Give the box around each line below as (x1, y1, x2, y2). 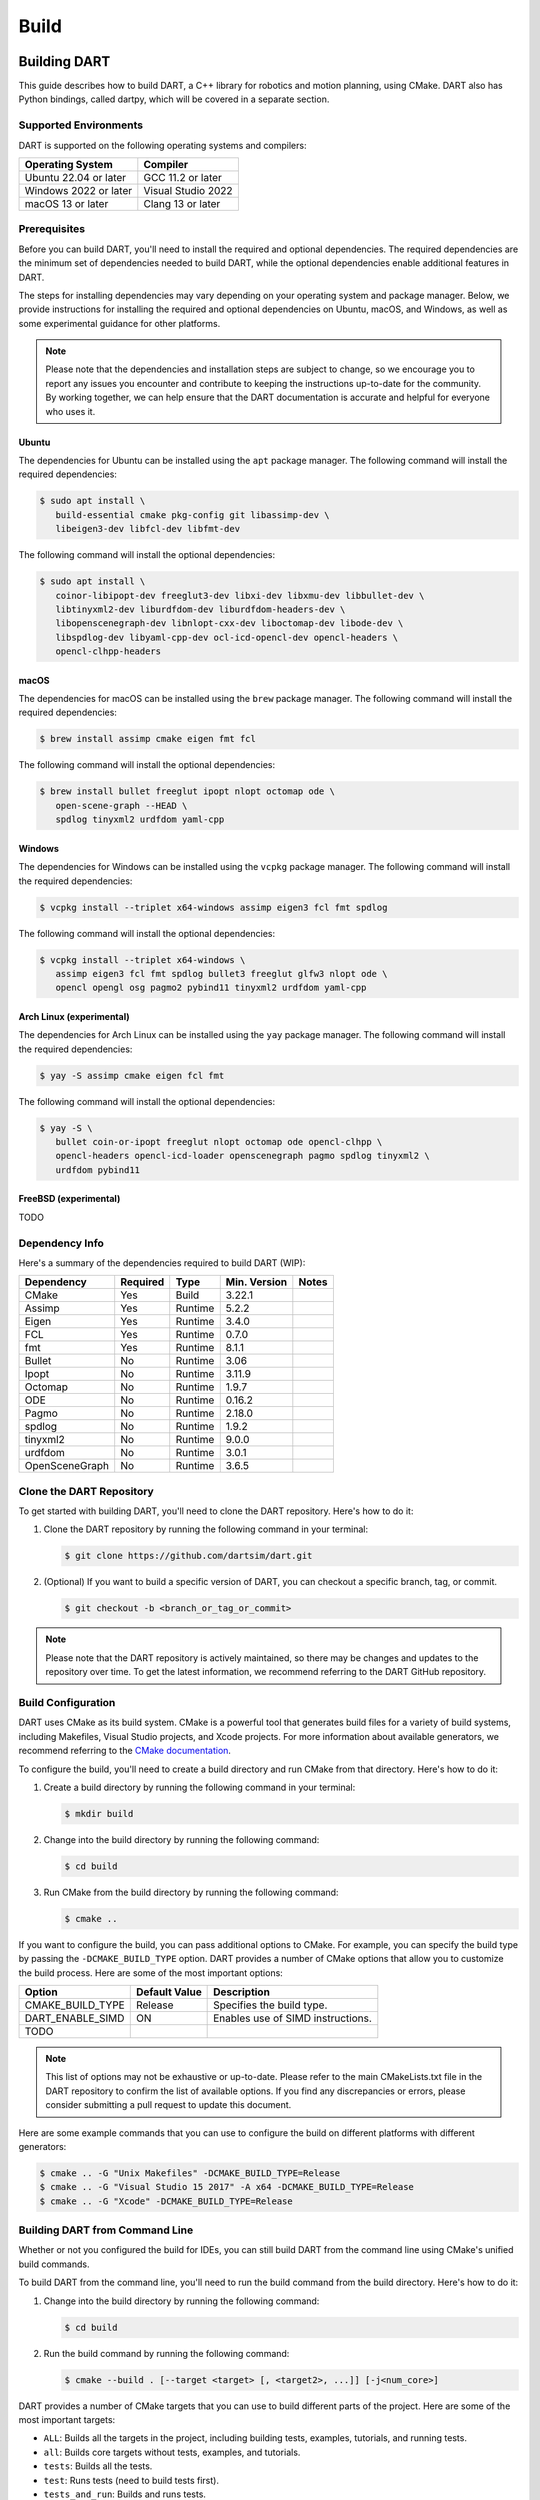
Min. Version (225, 1275, 288, 1289)
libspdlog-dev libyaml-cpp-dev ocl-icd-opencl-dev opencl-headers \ (55, 631, 399, 643)
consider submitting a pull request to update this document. (45, 2099, 292, 2111)
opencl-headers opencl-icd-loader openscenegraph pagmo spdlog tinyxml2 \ (55, 1150, 430, 1162)
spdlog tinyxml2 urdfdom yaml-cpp (55, 814, 225, 825)
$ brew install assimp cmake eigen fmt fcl (39, 733, 257, 745)
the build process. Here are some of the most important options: (18, 1966, 284, 1979)
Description (213, 1985, 270, 1999)
